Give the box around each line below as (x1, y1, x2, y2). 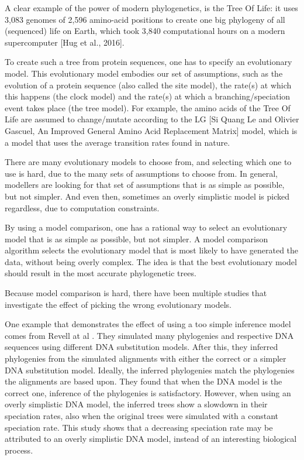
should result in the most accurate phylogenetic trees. (5, 267, 196, 279)
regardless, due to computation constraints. (5, 201, 160, 214)
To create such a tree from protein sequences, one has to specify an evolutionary (5, 56, 292, 68)
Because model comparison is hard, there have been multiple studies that (5, 287, 267, 299)
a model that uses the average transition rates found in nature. (5, 136, 230, 148)
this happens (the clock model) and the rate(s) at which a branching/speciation (5, 90, 291, 102)
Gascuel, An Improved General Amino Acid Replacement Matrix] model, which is (5, 124, 298, 136)
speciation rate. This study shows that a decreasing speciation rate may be (5, 421, 273, 433)
